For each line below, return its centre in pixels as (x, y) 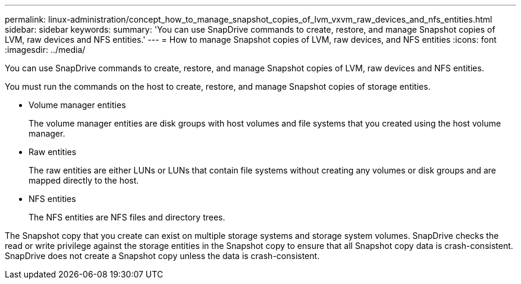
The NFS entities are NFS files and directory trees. (127, 217)
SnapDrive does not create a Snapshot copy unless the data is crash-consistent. (162, 256)
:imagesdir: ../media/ (45, 50)
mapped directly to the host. (84, 180)
